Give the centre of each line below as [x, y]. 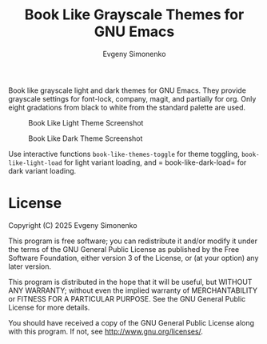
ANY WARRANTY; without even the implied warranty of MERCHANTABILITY [133, 290]
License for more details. [49, 307]
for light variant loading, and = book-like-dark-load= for [155, 162]
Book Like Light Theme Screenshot [86, 122]
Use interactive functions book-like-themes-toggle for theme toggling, [124, 154]
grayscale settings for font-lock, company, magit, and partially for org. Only [132, 98]
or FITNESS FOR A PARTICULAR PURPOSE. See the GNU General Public [127, 298]
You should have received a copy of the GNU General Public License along [131, 322]
